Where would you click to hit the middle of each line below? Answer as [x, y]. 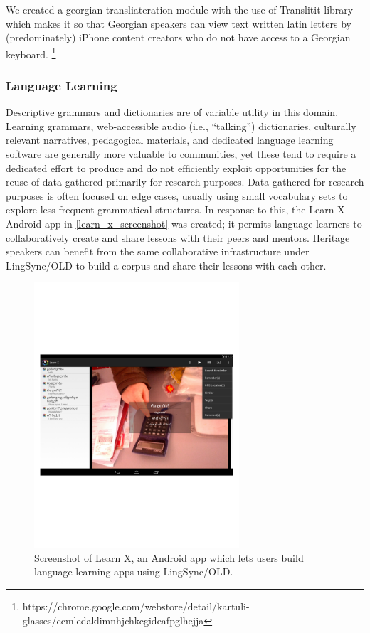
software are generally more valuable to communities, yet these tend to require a [181, 154]
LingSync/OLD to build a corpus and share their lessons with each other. [166, 265]
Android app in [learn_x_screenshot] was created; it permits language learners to [184, 223]
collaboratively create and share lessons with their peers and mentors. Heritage [178, 237]
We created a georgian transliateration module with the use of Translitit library [180, 9]
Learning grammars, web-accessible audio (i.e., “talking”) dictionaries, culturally [181, 126]
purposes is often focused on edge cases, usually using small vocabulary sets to [177, 195]
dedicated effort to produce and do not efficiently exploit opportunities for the [176, 167]
